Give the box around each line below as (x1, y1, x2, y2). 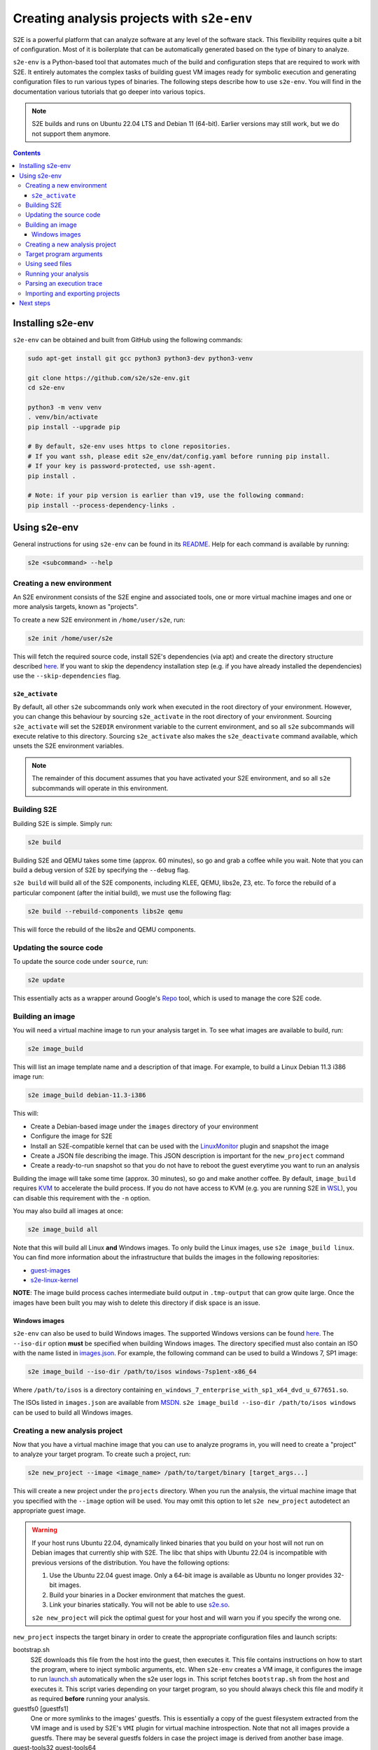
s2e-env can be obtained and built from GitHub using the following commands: (13, 335, 243, 344)
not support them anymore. (31, 129, 111, 138)
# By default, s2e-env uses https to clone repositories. (27, 442, 231, 451)
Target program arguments (25, 249, 103, 258)
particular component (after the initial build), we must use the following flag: (13, 888, 232, 897)
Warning (31, 1526, 57, 1534)
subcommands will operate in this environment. (31, 784, 169, 792)
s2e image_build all (27, 1225, 98, 1233)
